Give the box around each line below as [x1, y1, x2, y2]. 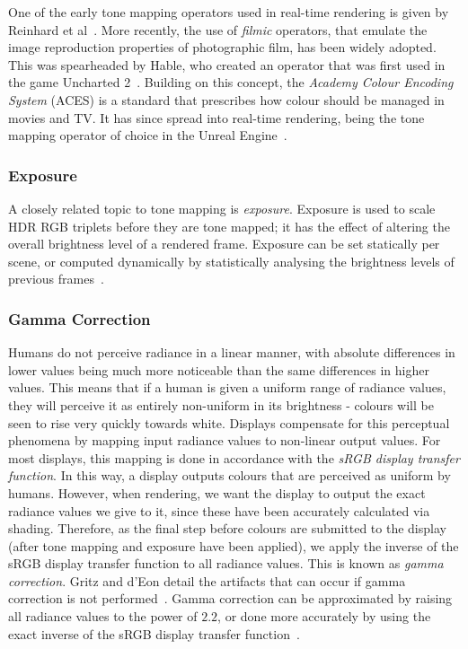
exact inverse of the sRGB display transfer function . [8, 624, 300, 643]
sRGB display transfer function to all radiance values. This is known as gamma [8, 554, 444, 573]
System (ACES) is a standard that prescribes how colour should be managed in [8, 90, 445, 109]
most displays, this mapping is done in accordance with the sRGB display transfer [8, 448, 460, 467]
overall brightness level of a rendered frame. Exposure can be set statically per [8, 234, 440, 253]
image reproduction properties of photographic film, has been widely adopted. [8, 38, 437, 57]
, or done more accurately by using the [217, 607, 431, 626]
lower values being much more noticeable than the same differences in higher [8, 360, 429, 379]
